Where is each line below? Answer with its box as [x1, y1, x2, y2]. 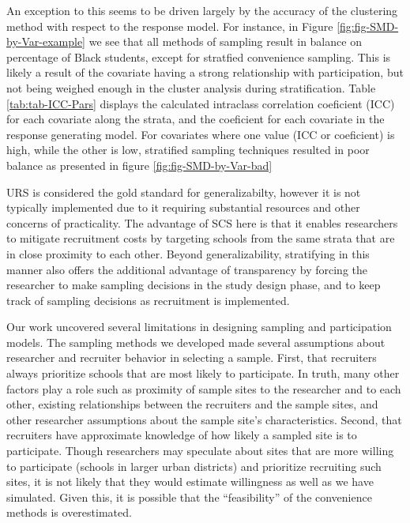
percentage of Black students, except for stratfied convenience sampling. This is [6, 48, 391, 65]
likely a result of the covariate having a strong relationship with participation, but [6, 64, 404, 81]
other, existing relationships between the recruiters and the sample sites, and [6, 396, 378, 412]
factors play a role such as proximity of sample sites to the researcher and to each [6, 380, 401, 397]
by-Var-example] [6, 33, 85, 50]
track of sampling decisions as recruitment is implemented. [6, 292, 290, 308]
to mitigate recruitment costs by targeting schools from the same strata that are [6, 230, 395, 246]
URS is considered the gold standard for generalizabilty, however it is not [6, 183, 361, 200]
